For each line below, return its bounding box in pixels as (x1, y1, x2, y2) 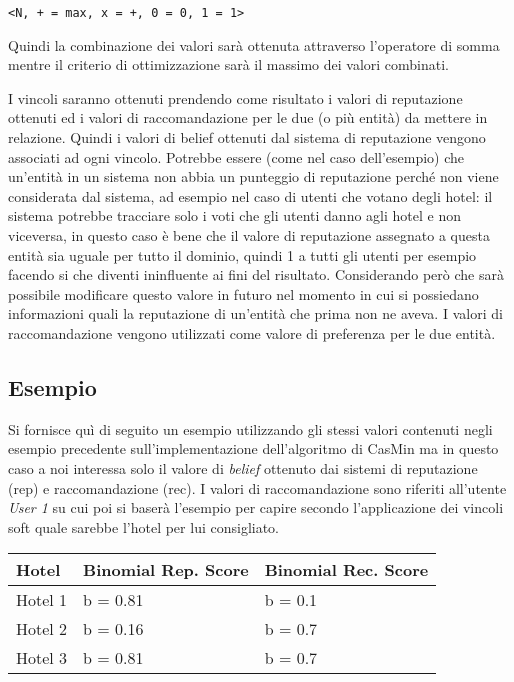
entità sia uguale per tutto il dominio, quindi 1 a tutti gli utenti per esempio (8, 244, 477, 265)
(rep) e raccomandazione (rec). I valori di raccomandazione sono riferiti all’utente (8, 477, 507, 498)
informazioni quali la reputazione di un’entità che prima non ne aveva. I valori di (8, 303, 503, 324)
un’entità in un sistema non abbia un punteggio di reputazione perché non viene (8, 166, 499, 187)
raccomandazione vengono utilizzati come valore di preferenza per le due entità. (8, 322, 496, 343)
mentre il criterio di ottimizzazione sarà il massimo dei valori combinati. (8, 54, 449, 75)
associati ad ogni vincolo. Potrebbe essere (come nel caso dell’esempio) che (8, 146, 465, 167)
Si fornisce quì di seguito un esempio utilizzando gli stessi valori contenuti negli (8, 418, 493, 439)
